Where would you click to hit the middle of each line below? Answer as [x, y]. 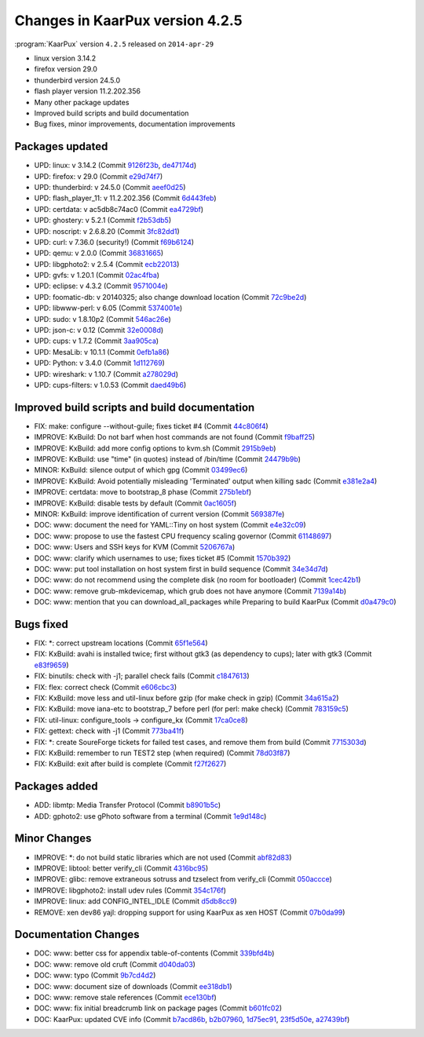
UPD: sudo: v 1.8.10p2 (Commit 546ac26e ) [103, 319]
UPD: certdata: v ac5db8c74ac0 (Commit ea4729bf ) [119, 209]
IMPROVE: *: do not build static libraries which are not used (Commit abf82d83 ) [163, 857]
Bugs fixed [41, 624]
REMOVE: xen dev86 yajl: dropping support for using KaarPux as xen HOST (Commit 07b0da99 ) [190, 912]
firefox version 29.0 [66, 69]
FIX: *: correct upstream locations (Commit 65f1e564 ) [121, 643]
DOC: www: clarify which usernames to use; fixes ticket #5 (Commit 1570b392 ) [163, 558]
